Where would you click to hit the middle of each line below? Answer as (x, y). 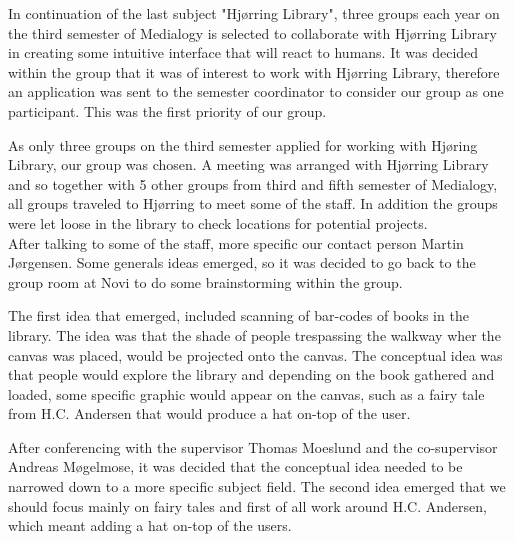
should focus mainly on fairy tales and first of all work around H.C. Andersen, (247, 505)
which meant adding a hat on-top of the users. (150, 525)
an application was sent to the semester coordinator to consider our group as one (256, 91)
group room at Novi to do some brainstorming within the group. (205, 281)
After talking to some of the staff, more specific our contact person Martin (236, 242)
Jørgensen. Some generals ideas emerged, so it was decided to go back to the (242, 262)
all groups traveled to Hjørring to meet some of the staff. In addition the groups (253, 203)
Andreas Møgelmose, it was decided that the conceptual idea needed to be (235, 466)
